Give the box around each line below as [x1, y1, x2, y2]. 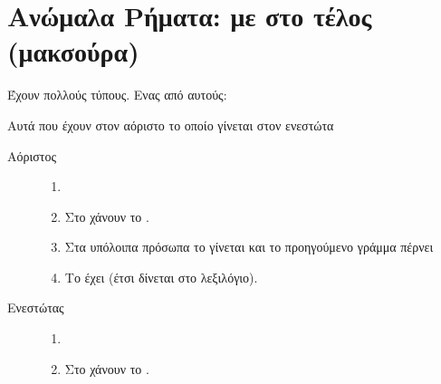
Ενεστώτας [7, 298, 64, 317]
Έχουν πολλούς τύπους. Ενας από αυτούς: [7, 85, 227, 104]
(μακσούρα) [7, 33, 139, 70]
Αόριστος [7, 146, 56, 165]
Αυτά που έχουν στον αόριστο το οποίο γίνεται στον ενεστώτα [7, 115, 334, 134]
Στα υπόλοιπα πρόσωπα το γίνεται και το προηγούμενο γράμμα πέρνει [64, 237, 434, 256]
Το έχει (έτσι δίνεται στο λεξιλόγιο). [64, 267, 258, 286]
